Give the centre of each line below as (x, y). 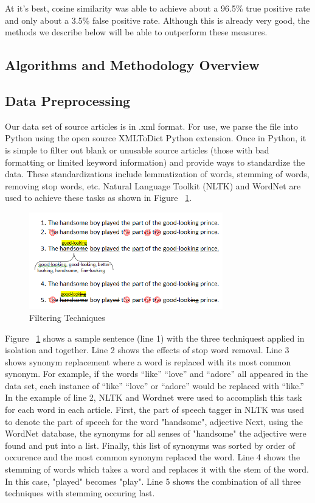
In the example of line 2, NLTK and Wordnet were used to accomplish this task (154, 397)
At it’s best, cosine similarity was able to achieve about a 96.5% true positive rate (157, 8)
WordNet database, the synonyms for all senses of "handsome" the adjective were (156, 433)
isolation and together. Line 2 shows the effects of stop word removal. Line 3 (147, 350)
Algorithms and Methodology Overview (132, 65)
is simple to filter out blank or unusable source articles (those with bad (137, 149)
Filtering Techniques (67, 317)
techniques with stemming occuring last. (80, 493)
